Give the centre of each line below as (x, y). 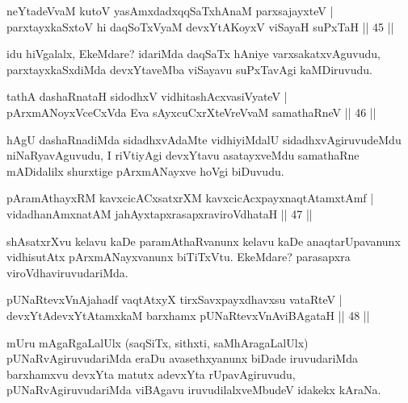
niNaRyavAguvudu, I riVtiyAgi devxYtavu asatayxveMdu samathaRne (183, 155)
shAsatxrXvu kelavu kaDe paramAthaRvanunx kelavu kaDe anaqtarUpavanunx (204, 241)
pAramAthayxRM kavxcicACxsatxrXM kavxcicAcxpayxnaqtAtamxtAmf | (190, 198)
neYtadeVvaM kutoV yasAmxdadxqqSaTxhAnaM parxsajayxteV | (170, 10)
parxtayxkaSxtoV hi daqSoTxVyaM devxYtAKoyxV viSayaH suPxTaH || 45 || (200, 26)
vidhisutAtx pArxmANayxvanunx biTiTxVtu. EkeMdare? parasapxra (179, 257)
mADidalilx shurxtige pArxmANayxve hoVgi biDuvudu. (145, 170)
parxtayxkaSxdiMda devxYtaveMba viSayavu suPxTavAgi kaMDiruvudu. (189, 69)
